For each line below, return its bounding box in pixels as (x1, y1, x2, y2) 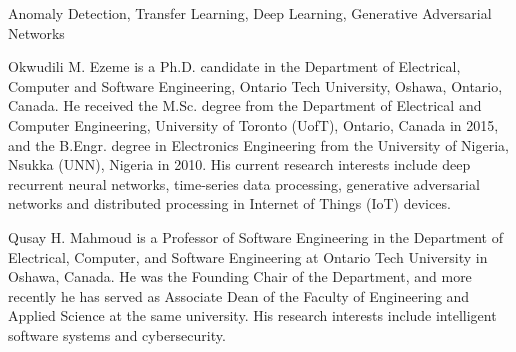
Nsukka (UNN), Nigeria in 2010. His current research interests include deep (8, 154, 471, 175)
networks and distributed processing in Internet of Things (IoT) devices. (8, 193, 451, 214)
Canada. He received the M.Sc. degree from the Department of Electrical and (8, 95, 482, 116)
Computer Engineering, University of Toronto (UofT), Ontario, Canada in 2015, (8, 114, 499, 135)
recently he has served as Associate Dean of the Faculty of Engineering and (8, 285, 470, 306)
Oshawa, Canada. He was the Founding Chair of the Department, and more (8, 266, 472, 287)
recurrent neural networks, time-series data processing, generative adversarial (8, 173, 480, 194)
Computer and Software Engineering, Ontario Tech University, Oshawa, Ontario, (8, 75, 503, 96)
